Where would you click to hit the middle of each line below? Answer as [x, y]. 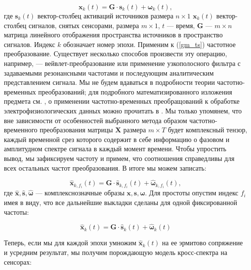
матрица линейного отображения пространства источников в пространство [113, 35]
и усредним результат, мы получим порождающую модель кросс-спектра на [116, 252]
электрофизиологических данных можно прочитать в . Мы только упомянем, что [123, 110]
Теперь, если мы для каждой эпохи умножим [70, 243]
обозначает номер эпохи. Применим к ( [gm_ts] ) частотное [149, 44]
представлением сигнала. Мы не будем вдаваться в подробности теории [110, 82]
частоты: [16, 212]
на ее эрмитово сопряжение [202, 243]
